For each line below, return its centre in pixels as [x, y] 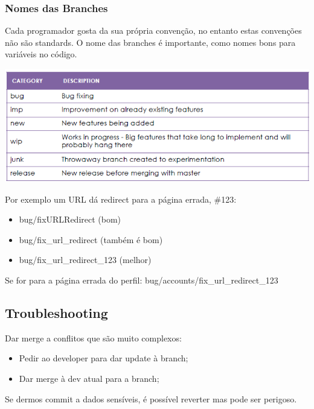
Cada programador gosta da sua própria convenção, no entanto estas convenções [153, 30]
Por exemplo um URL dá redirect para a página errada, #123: [121, 199]
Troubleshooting [56, 312]
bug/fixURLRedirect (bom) [70, 219]
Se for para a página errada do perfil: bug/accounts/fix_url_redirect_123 [142, 280]
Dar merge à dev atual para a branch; [89, 378]
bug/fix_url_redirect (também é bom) [91, 239]
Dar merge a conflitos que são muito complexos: [93, 338]
